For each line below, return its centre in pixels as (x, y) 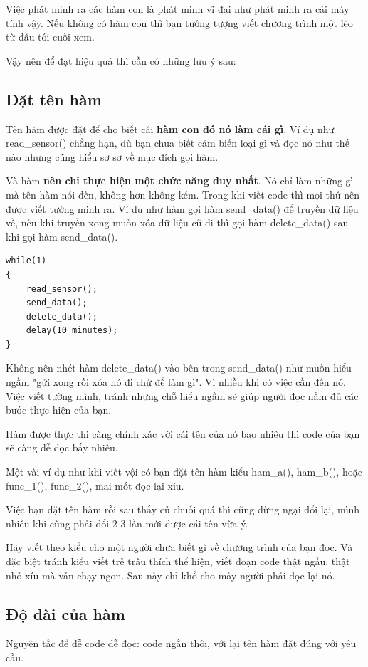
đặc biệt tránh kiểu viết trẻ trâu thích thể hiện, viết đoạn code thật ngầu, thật (178, 561)
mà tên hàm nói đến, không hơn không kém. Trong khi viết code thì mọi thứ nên (183, 194)
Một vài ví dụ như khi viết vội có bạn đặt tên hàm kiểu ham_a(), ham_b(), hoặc (184, 472)
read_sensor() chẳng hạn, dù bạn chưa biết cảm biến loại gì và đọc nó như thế (178, 143)
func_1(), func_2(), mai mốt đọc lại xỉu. (95, 485)
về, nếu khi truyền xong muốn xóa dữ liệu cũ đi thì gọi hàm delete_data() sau (177, 222)
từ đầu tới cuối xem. (50, 37)
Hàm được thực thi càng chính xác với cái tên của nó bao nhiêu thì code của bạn (183, 433)
